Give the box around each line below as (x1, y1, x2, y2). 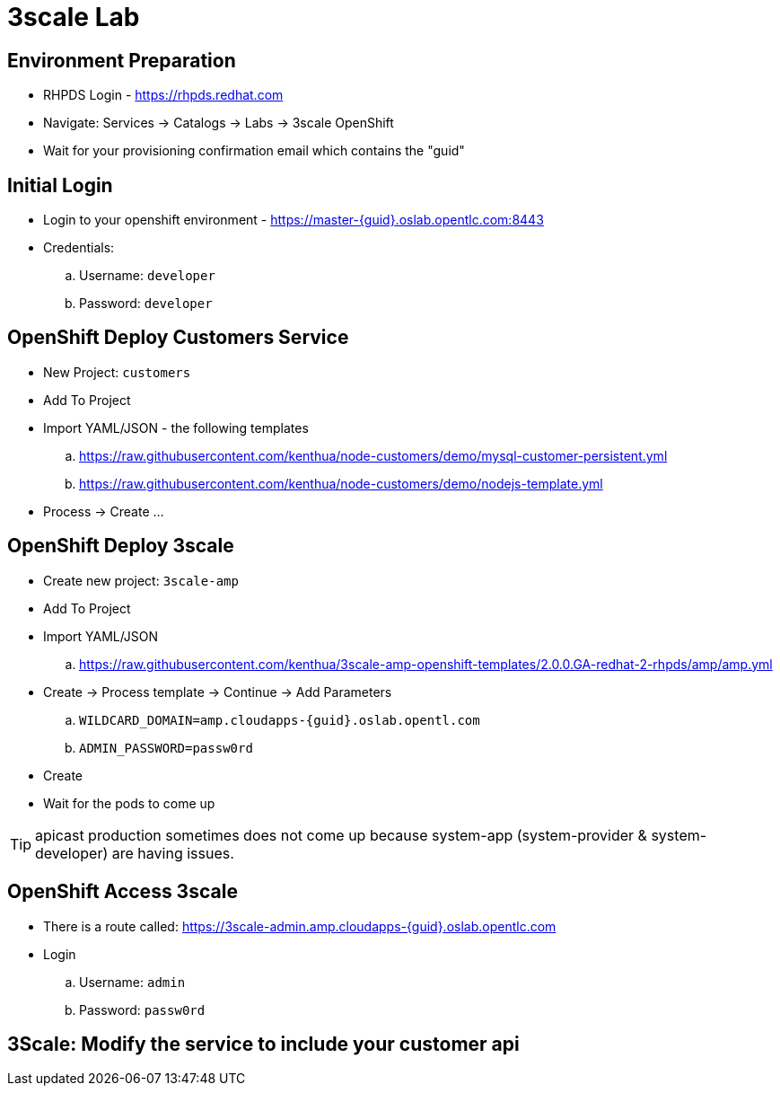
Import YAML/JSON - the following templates (43, 419, 309, 436)
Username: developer (79, 268, 215, 284)
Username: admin (79, 974, 186, 990)
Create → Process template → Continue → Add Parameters (43, 683, 392, 700)
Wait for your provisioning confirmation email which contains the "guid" (43, 143, 465, 159)
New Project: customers (43, 364, 191, 380)
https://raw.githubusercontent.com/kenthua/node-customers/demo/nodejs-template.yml (79, 475, 603, 491)
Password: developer (79, 295, 213, 312)
